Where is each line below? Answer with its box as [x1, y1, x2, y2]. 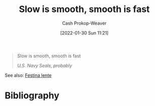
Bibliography [5, 90, 60, 101]
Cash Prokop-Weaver [62, 20, 107, 26]
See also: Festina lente [5, 72, 51, 78]
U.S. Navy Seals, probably [17, 62, 72, 68]
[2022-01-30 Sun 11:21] [60, 30, 109, 36]
